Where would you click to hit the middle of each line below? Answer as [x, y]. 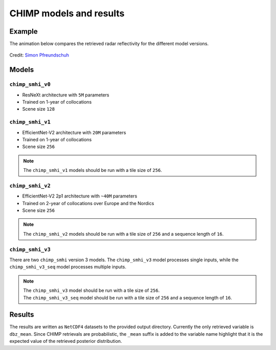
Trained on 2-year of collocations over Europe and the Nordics [88, 203]
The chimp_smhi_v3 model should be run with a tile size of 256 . [91, 290]
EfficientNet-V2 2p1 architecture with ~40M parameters [80, 196]
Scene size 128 [39, 109]
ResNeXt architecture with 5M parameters [66, 95]
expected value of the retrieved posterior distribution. [66, 341]
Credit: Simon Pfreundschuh [39, 55]
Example [24, 31]
